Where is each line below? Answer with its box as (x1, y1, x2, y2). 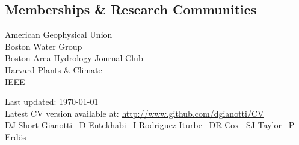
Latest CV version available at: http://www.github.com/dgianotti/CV (5, 107, 264, 119)
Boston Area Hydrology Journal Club (5, 52, 143, 64)
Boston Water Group (5, 40, 82, 52)
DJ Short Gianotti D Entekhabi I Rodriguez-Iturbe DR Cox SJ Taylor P (5, 119, 295, 131)
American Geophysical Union (5, 28, 113, 41)
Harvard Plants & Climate (5, 63, 102, 75)
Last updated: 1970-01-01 (5, 95, 99, 108)
